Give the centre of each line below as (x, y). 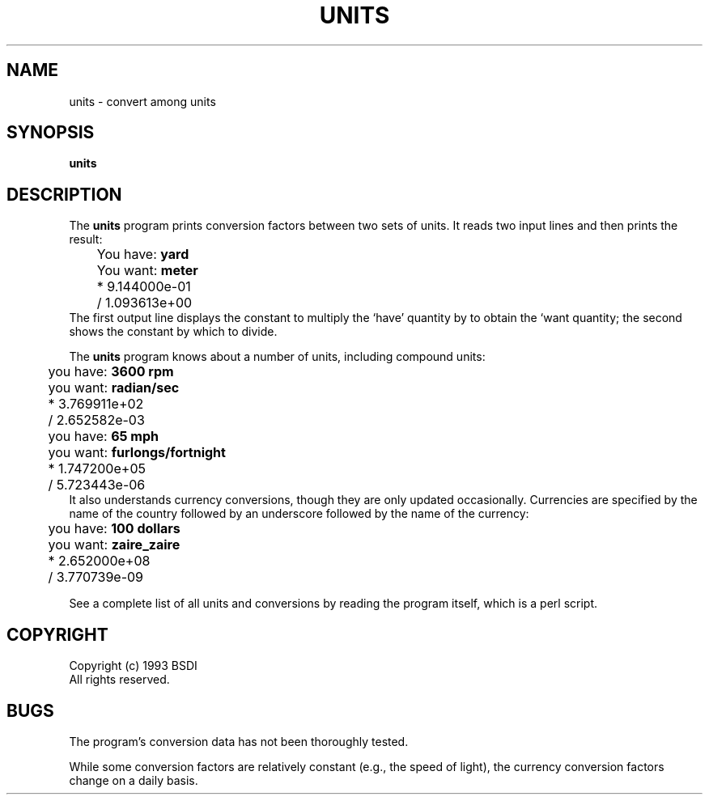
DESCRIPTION (64, 194)
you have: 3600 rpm (111, 372)
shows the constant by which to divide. (173, 332)
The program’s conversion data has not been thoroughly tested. (239, 741)
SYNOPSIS (51, 133)
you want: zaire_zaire (114, 545)
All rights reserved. (119, 680)
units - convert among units (142, 101)
